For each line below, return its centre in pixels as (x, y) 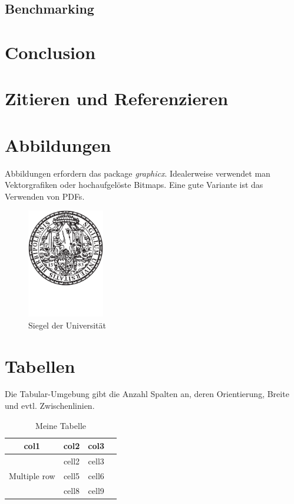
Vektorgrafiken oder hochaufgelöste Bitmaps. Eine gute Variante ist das (134, 185)
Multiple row (32, 475)
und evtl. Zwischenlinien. (50, 406)
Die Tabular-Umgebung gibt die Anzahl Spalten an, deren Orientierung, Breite (147, 394)
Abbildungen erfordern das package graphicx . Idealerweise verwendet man (138, 173)
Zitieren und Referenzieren (117, 98)
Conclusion (50, 52)
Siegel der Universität (67, 325)
